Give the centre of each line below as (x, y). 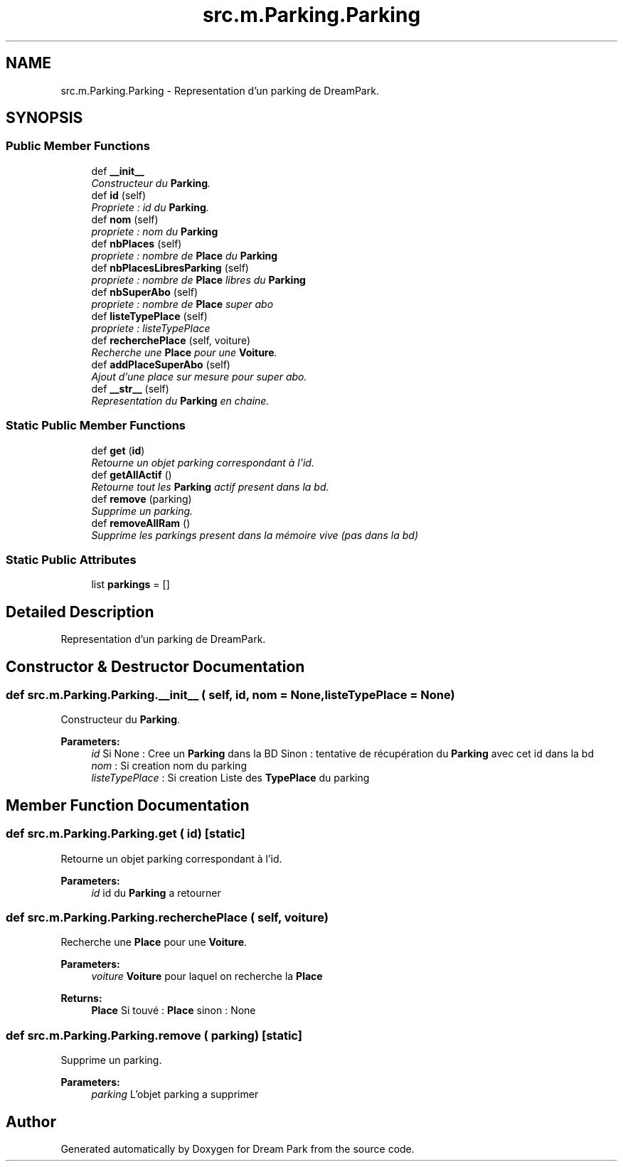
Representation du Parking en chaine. (180, 400)
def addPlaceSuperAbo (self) (161, 364)
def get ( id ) (118, 450)
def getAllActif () (132, 474)
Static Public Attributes (71, 559)
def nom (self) (125, 219)
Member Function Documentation (128, 805)
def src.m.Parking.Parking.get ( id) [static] (126, 834)
